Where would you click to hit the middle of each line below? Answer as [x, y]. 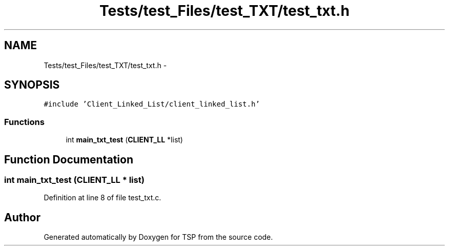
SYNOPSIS [32, 85]
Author [22, 217]
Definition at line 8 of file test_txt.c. [103, 198]
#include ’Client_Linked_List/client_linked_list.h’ [152, 104]
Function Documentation [69, 159]
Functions [24, 122]
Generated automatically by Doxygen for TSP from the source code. [158, 237]
